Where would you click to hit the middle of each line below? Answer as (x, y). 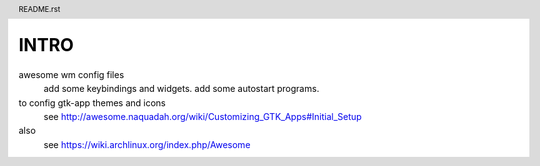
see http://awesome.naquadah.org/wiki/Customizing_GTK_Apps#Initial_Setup (202, 117)
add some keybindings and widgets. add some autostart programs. (181, 89)
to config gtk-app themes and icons (92, 102)
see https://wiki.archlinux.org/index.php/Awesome (147, 144)
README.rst (39, 9)
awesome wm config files (71, 74)
